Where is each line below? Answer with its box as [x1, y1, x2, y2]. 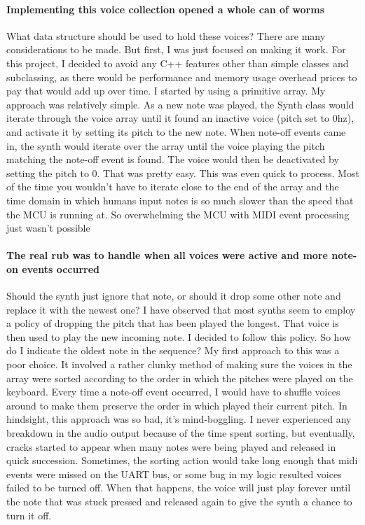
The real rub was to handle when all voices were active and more [6, 248, 328, 262]
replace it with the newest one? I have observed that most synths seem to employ [6, 302, 356, 316]
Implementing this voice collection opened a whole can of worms [6, 1, 325, 16]
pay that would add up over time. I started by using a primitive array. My [6, 83, 326, 98]
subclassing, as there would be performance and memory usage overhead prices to [6, 69, 357, 84]
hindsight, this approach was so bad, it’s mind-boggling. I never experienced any [6, 412, 352, 426]
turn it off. [6, 507, 52, 522]
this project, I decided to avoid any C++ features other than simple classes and [6, 55, 349, 70]
